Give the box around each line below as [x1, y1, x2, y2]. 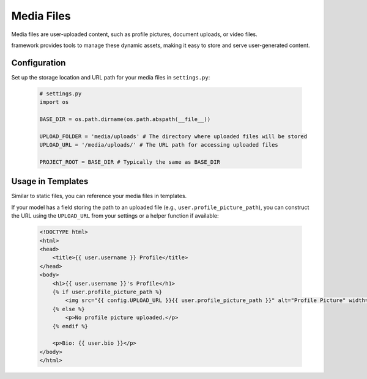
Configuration [11, 57, 66, 68]
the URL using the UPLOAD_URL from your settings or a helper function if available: [11, 212, 219, 219]
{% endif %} [52, 323, 89, 329]
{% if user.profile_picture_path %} [52, 288, 162, 295]
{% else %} [52, 306, 85, 312]
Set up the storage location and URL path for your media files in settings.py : [11, 73, 210, 81]
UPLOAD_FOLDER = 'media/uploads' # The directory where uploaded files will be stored [39, 133, 308, 140]
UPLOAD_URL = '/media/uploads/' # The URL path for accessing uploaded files [39, 141, 278, 149]
